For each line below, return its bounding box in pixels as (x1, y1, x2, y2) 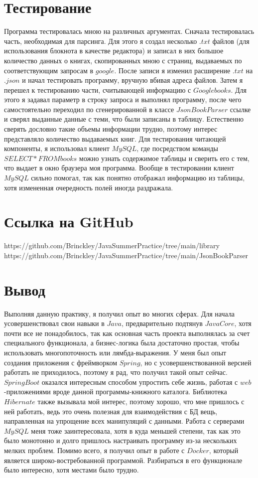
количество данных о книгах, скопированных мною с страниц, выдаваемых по (4, 55, 242, 65)
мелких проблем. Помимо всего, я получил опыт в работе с (4, 445, 185, 455)
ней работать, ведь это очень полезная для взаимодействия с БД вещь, (4, 406, 218, 416)
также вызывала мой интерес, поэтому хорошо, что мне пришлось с (37, 396, 245, 406)
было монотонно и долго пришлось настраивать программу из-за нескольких (4, 435, 237, 446)
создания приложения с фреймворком (4, 357, 118, 367)
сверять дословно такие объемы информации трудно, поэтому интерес (4, 124, 218, 134)
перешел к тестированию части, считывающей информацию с (4, 84, 191, 95)
